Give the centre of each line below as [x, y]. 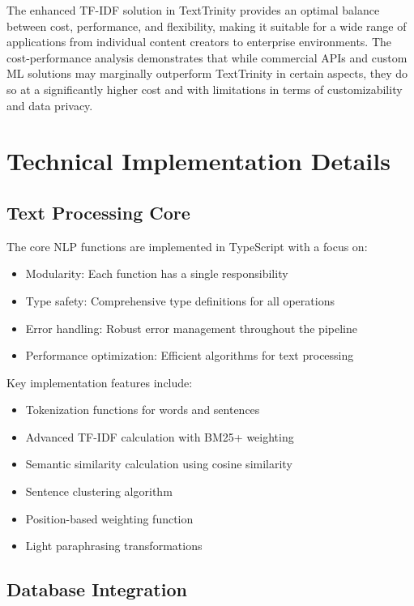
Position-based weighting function [109, 518]
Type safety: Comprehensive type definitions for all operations [180, 300]
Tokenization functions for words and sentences [143, 410]
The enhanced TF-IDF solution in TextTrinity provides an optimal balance [193, 10]
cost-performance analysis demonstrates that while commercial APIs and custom [207, 57]
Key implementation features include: [100, 382]
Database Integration [97, 589]
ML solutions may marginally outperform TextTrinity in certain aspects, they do [207, 73]
